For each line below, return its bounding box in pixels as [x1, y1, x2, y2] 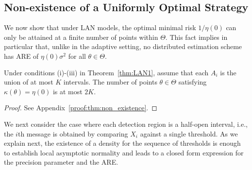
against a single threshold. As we [140, 128, 238, 138]
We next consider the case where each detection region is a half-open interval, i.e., [4, 119, 248, 129]
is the [220, 67, 236, 77]
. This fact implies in [165, 32, 228, 42]
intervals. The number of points [63, 77, 157, 87]
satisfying [178, 77, 207, 87]
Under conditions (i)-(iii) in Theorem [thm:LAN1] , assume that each [4, 67, 209, 77]
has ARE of [4, 51, 39, 61]
